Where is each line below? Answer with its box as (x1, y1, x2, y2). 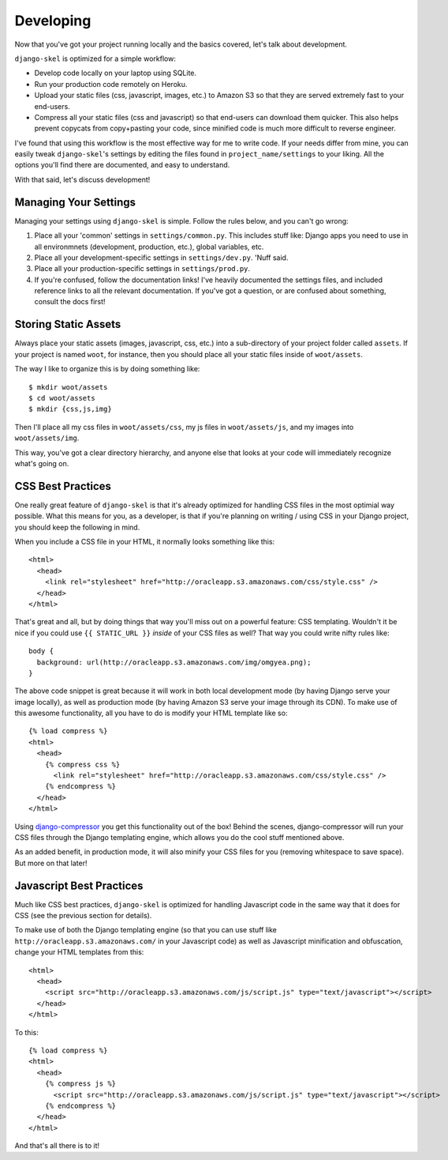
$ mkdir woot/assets (28, 382, 108, 391)
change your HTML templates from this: (14, 947, 144, 957)
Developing (14, 12, 91, 29)
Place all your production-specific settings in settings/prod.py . (34, 264, 251, 273)
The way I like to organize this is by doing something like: (14, 364, 200, 374)
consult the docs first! (34, 297, 106, 307)
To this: (14, 1027, 39, 1037)
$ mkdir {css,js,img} (28, 405, 112, 414)
